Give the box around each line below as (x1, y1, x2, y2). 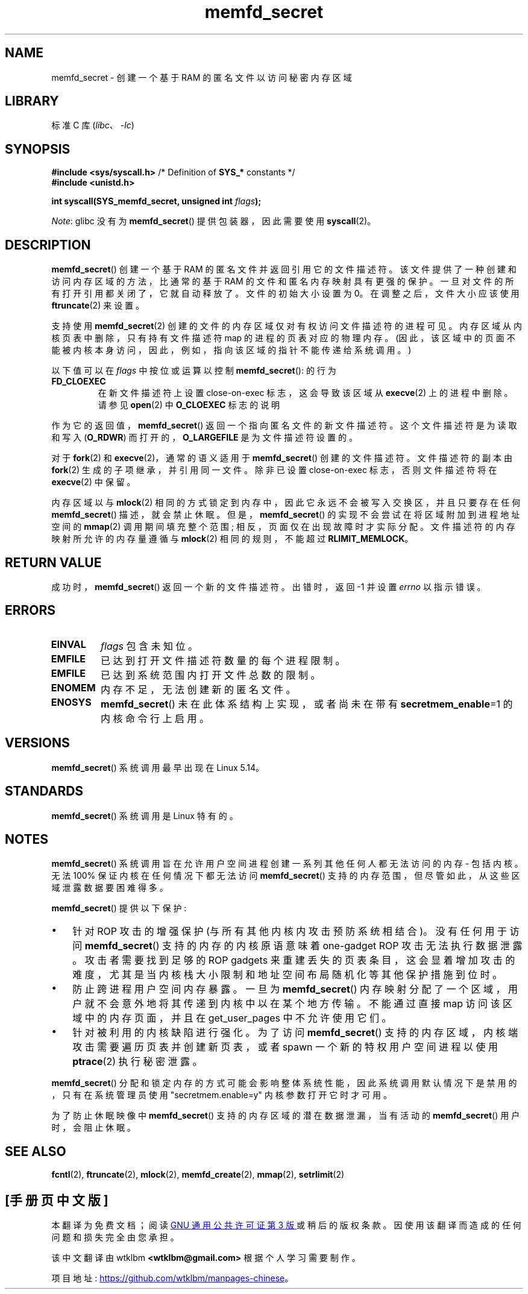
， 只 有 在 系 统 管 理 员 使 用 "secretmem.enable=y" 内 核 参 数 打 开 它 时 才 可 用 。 (51, 1090, 392, 1101)
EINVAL (51, 638, 86, 650)
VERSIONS (5, 735, 70, 751)
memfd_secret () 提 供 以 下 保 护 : (51, 903, 187, 914)
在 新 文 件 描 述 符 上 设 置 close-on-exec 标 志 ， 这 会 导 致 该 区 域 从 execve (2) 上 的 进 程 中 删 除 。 (98, 388, 513, 398)
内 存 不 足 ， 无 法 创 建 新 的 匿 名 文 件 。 (101, 683, 296, 696)
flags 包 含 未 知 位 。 (101, 639, 198, 652)
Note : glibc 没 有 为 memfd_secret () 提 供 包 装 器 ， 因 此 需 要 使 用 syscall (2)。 (51, 216, 376, 227)
